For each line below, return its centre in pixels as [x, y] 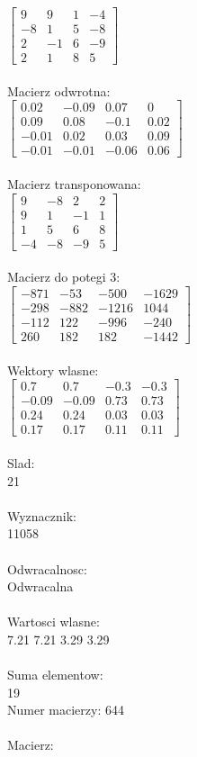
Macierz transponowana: [74, 184]
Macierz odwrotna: [59, 90]
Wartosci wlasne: [54, 622]
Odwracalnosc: [47, 568]
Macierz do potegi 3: [64, 277]
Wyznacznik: [42, 515]
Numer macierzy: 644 [66, 710]
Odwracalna [40, 586]
